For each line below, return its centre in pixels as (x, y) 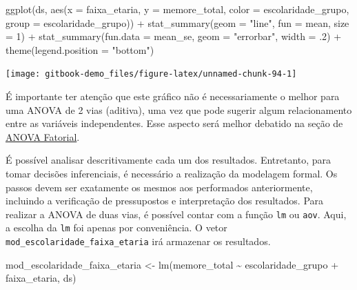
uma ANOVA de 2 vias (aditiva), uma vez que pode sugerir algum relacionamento (179, 109)
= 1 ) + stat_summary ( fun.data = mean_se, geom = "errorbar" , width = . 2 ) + (174, 36)
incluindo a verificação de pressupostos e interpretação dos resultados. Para (165, 201)
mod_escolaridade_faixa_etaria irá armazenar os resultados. (138, 241)
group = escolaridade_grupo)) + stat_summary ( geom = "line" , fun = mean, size (177, 22)
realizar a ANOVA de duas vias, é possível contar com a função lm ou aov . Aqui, (176, 214)
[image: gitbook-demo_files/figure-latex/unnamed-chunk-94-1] (151, 74)
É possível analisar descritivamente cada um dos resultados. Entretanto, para (169, 160)
